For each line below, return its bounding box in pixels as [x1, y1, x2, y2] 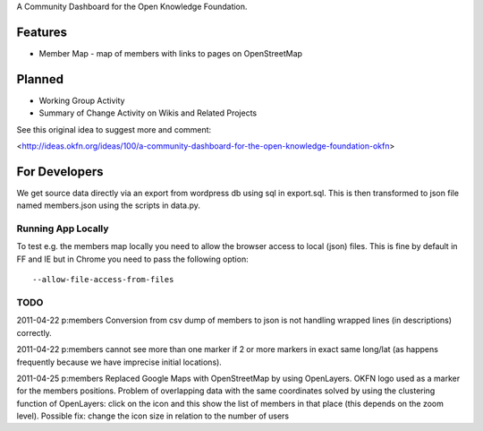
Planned [16, 72, 64, 87]
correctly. [16, 327, 53, 338]
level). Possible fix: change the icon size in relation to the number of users [16, 410, 290, 421]
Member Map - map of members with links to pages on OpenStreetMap [38, 47, 303, 58]
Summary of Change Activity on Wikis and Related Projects [38, 108, 258, 118]
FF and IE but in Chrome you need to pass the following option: [16, 254, 250, 264]
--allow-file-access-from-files [32, 274, 174, 285]
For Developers [16, 164, 104, 179]
